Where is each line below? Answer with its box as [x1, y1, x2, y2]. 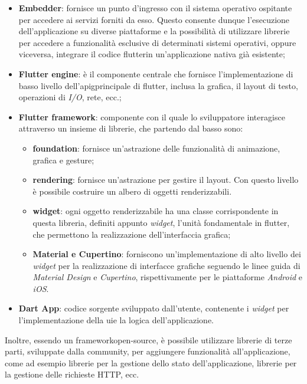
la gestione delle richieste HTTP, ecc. [5, 368, 139, 380]
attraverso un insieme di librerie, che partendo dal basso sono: [18, 122, 243, 134]
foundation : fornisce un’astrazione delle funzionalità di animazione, [32, 142, 280, 154]
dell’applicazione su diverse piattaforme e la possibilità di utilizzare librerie [18, 25, 290, 37]
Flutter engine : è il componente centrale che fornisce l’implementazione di [18, 67, 293, 80]
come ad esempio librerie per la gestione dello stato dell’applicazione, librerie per [5, 356, 297, 369]
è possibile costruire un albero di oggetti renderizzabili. [32, 185, 232, 197]
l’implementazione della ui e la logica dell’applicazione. [18, 314, 214, 326]
